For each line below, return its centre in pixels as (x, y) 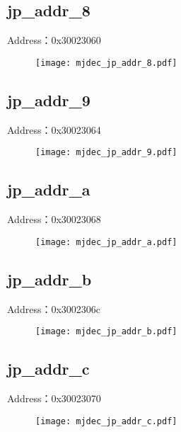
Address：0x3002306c (54, 308)
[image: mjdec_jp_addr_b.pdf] (106, 332)
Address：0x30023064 (54, 129)
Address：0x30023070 (54, 398)
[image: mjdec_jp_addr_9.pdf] (106, 153)
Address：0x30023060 (54, 40)
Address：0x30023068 (54, 219)
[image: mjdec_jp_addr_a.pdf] (106, 242)
